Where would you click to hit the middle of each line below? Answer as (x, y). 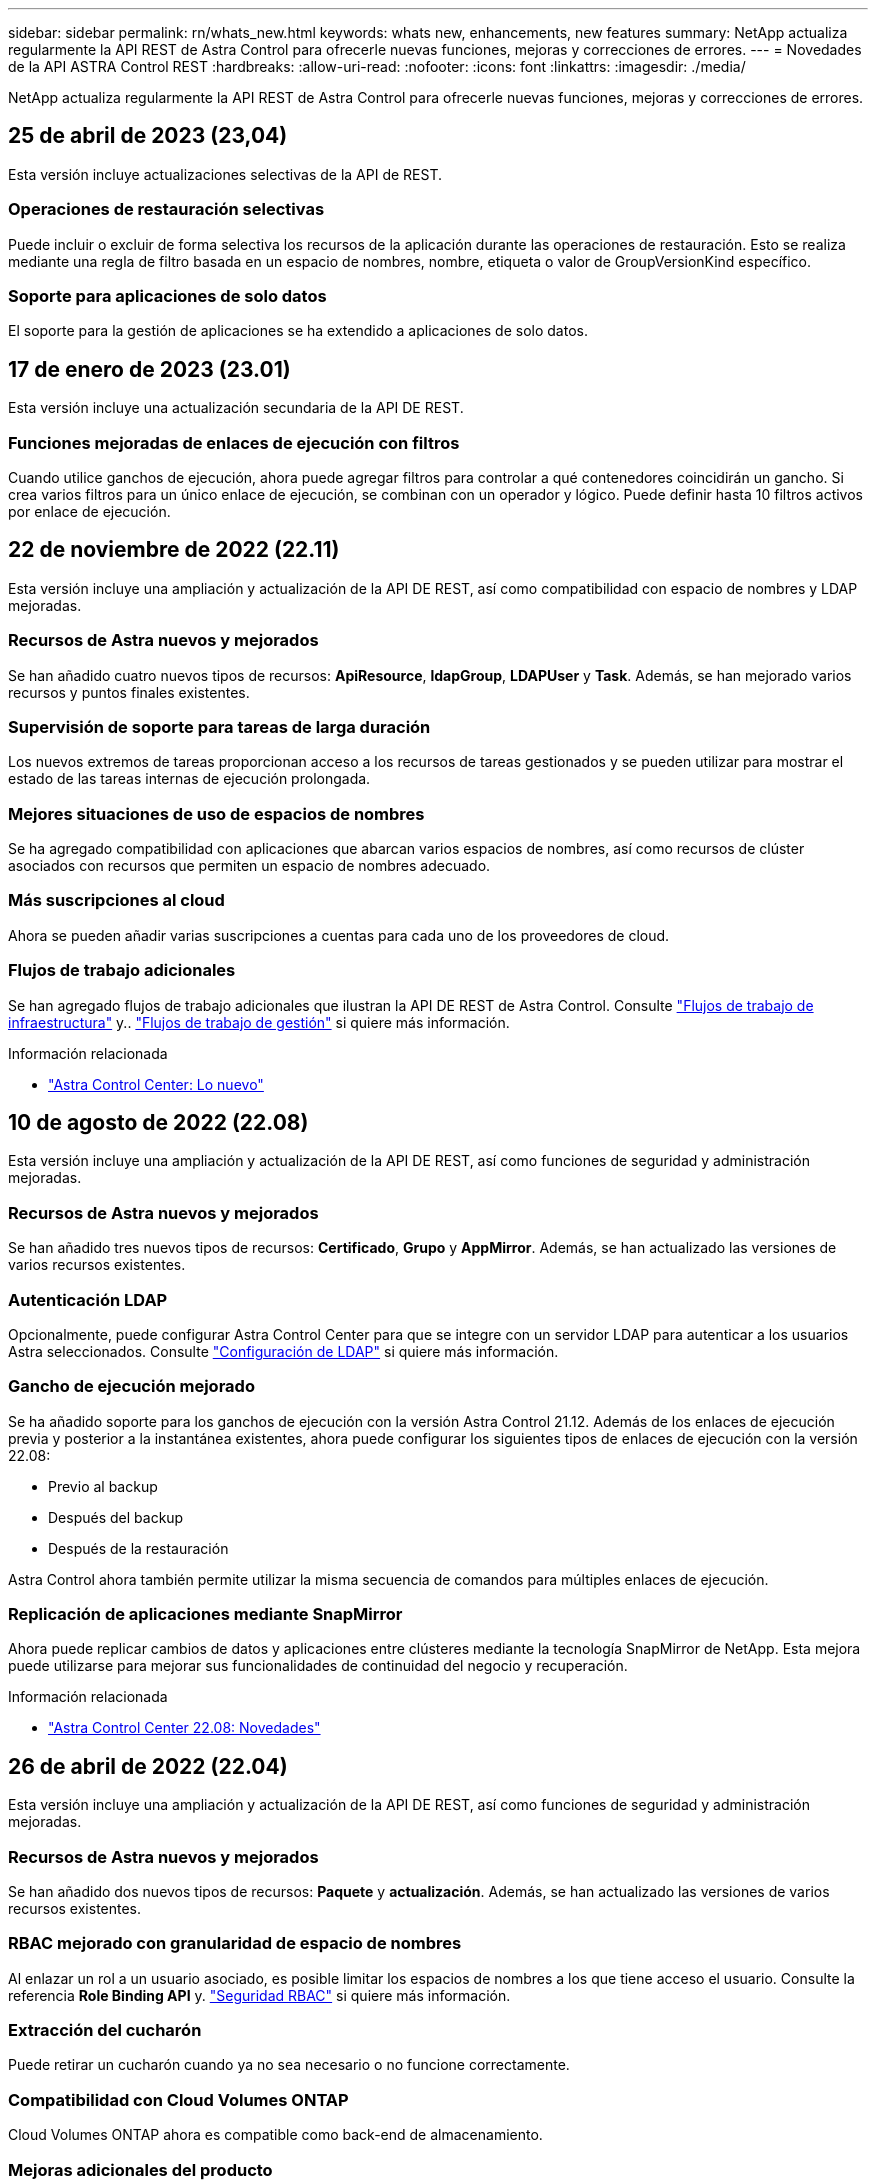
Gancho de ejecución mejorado (131, 1386)
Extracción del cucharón (105, 2030)
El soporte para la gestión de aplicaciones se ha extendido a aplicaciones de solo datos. (298, 331)
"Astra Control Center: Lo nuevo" (156, 1084)
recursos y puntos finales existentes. (129, 692)
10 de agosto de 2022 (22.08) (158, 1122)
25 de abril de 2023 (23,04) (148, 136)
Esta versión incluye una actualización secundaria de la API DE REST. (236, 408)
